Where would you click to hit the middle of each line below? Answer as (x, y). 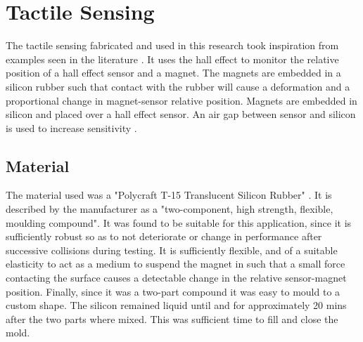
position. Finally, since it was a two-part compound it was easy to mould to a (173, 291)
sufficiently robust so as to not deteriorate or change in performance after (164, 236)
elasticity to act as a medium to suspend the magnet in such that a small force (176, 264)
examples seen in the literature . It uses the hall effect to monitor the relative (172, 59)
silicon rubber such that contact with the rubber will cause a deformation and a (178, 86)
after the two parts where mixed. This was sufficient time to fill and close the (172, 318)
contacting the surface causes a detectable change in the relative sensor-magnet (176, 278)
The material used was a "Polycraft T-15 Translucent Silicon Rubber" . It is (169, 195)
